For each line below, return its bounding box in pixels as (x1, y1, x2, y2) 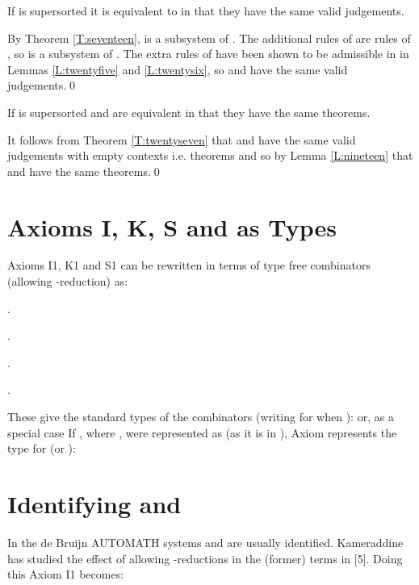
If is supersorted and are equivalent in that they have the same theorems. (7, 103, 371, 120)
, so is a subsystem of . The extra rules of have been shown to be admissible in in (7, 45, 409, 62)
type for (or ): (7, 440, 76, 457)
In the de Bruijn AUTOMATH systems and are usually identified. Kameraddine (7, 533, 404, 550)
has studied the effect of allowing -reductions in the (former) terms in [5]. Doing (7, 549, 403, 566)
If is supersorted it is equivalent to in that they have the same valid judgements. (7, 2, 404, 19)
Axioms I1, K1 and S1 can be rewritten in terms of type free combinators (7, 257, 371, 274)
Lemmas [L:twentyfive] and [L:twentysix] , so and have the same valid (7, 61, 348, 77)
